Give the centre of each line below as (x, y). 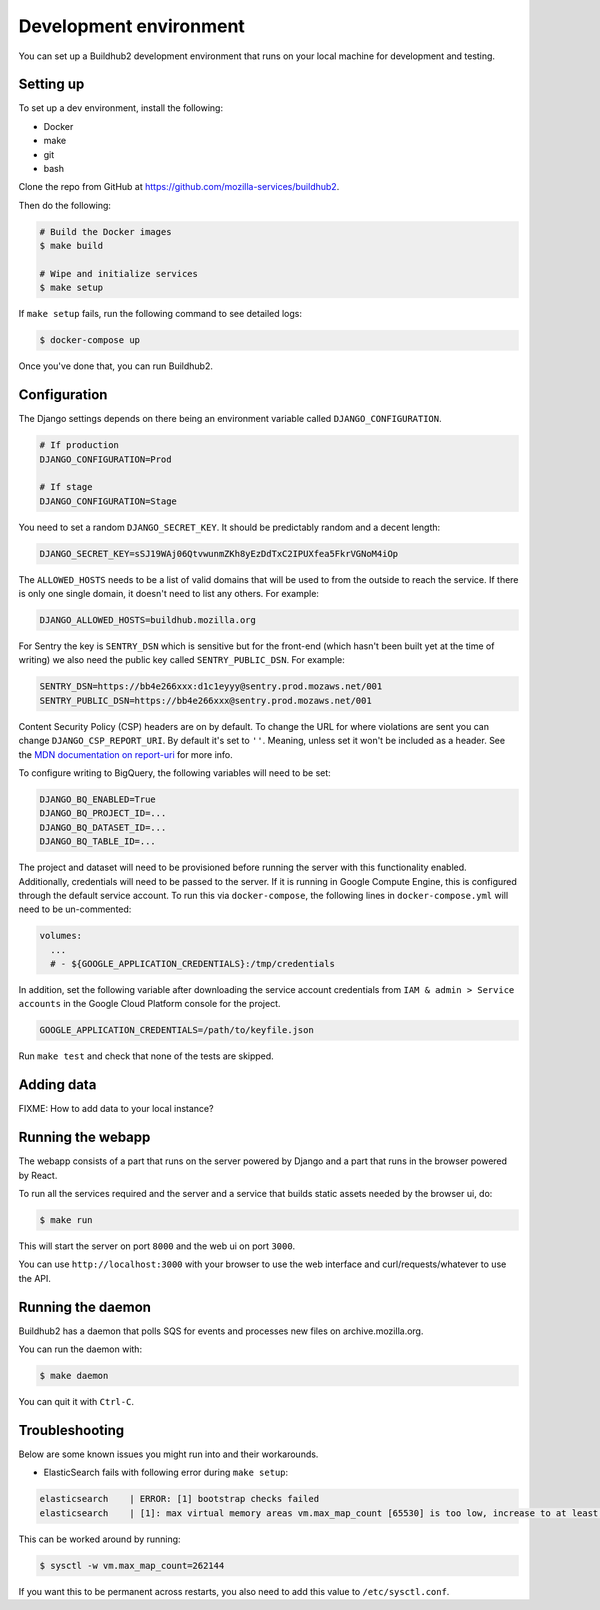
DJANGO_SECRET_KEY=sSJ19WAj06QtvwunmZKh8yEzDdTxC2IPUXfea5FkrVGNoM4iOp (219, 553)
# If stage (66, 487)
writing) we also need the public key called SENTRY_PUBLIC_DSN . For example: (181, 660)
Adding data (57, 1085)
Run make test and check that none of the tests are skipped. (146, 1056)
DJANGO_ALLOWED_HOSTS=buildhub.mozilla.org (148, 620)
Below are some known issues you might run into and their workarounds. (168, 1454)
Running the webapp (84, 1137)
